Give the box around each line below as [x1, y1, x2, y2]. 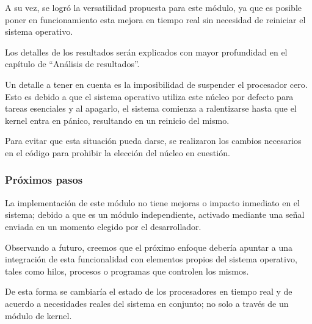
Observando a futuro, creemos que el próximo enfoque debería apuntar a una [5, 240, 292, 253]
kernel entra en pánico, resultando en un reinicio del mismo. [5, 113, 230, 126]
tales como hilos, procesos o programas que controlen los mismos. [5, 264, 249, 277]
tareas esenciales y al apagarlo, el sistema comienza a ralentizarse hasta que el [5, 102, 297, 115]
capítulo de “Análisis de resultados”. [5, 57, 140, 70]
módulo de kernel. [5, 309, 72, 322]
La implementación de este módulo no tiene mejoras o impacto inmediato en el [5, 196, 300, 209]
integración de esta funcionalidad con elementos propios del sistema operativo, [5, 253, 297, 265]
